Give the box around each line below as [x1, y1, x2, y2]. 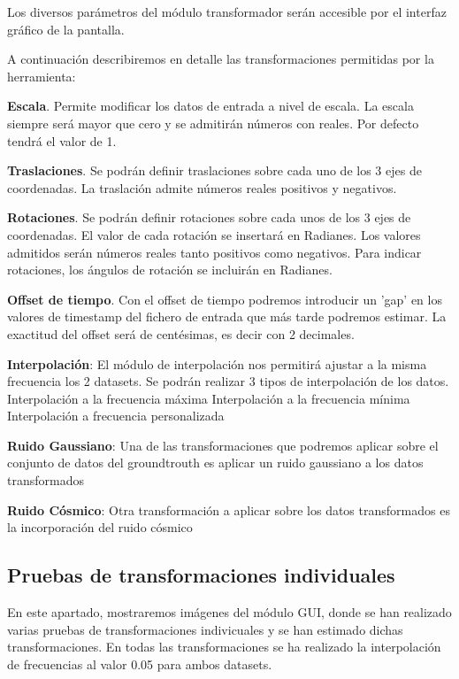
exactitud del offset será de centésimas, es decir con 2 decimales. [7, 324, 355, 343]
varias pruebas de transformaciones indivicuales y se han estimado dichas [7, 620, 403, 638]
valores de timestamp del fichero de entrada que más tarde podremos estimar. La [7, 307, 447, 326]
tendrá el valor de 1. [7, 131, 117, 150]
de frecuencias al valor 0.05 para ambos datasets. [7, 654, 272, 673]
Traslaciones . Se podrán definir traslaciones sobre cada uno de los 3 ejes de [7, 161, 422, 180]
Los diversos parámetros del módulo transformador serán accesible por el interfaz [7, 3, 447, 20]
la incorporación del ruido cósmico [7, 518, 193, 536]
